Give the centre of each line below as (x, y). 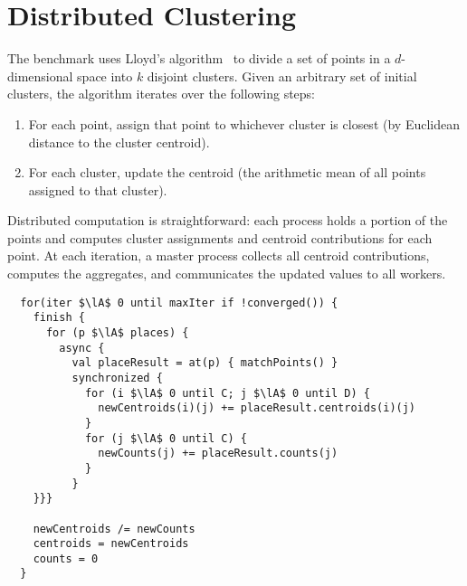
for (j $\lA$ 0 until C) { (166, 438)
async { (82, 348)
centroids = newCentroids (111, 544)
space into (105, 76)
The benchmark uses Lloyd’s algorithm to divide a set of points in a (199, 58)
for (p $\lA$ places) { (117, 332)
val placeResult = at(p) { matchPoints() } (205, 363)
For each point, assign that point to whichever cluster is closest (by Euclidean (244, 123)
